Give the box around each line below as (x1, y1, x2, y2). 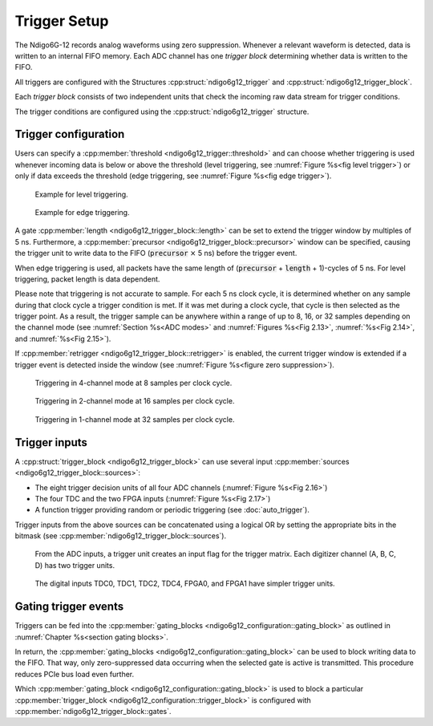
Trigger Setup (14, 12, 109, 30)
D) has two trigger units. (34, 560, 115, 570)
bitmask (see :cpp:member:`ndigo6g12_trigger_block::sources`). (14, 531, 227, 541)
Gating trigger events (14, 600, 124, 614)
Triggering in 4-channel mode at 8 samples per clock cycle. (34, 378, 233, 388)
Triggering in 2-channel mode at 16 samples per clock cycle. (34, 396, 235, 406)
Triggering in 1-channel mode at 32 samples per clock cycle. (34, 414, 235, 424)
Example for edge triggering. (34, 207, 130, 217)
